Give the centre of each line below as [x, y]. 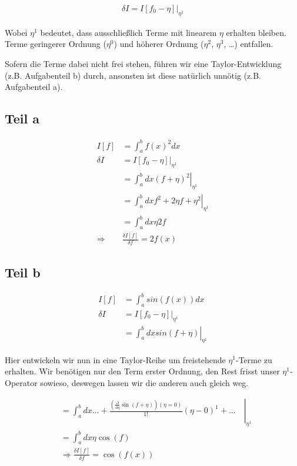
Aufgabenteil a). [34, 87]
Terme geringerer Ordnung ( [56, 44]
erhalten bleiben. [256, 32]
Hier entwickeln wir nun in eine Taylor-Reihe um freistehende [115, 359]
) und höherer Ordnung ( [159, 44]
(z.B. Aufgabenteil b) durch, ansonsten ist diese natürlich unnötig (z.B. [133, 75]
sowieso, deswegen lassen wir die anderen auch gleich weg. [144, 382]
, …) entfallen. [248, 44]
